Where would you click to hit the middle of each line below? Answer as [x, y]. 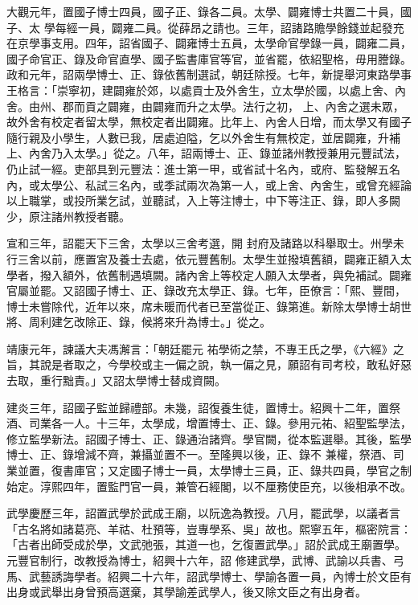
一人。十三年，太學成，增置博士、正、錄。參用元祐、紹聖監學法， [237, 423]
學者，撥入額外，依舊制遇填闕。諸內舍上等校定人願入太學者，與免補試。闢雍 [209, 274]
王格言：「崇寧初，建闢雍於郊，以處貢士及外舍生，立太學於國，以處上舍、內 [206, 90]
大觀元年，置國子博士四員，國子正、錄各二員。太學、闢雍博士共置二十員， [203, 11]
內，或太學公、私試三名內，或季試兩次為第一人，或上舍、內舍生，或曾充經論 [209, 184]
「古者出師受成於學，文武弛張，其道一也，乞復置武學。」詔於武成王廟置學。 [206, 544]
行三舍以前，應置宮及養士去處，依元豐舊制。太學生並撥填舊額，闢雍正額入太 [209, 258]
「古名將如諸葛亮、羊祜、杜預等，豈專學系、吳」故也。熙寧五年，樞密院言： [209, 528]
